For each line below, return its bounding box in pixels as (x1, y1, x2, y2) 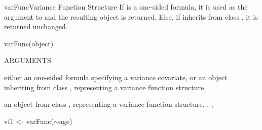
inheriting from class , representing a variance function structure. (4, 82, 206, 92)
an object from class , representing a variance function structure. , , (4, 99, 213, 109)
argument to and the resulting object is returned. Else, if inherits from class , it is (4, 11, 258, 22)
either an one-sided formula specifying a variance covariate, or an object (4, 72, 228, 82)
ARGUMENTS (4, 55, 51, 66)
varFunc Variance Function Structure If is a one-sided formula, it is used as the (4, 2, 248, 12)
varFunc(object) (4, 38, 54, 48)
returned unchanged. (4, 21, 68, 32)
